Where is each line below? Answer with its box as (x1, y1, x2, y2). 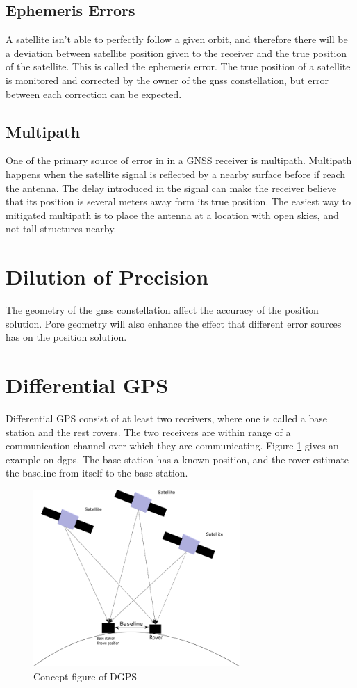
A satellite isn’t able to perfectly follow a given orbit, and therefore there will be (6, 32, 348, 47)
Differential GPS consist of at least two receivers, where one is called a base (6, 410, 328, 425)
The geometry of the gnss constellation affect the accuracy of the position (6, 303, 319, 317)
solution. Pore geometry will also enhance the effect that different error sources (6, 316, 342, 330)
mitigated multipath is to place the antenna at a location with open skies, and (6, 207, 339, 222)
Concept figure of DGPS (33, 669, 138, 684)
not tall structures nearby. (6, 221, 117, 236)
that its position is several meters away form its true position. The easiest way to (6, 194, 351, 209)
